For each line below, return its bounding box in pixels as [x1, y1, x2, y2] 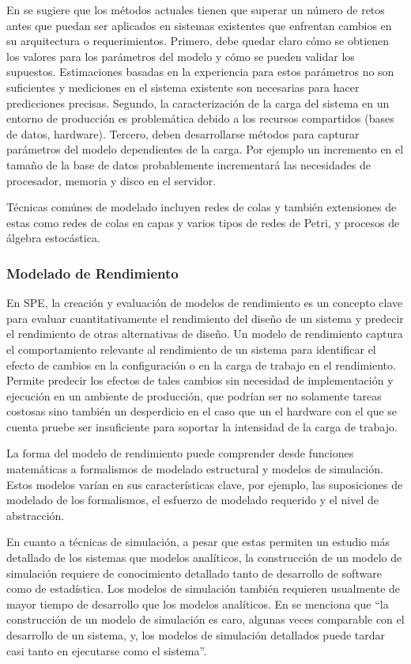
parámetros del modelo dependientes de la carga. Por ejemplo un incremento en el [6, 141, 404, 157]
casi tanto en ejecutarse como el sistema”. [6, 642, 207, 658]
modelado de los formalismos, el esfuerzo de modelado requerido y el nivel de [6, 491, 379, 508]
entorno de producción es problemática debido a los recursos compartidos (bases [6, 110, 394, 127]
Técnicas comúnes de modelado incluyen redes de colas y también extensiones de [6, 199, 397, 215]
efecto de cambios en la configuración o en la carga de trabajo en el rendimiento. [6, 356, 396, 373]
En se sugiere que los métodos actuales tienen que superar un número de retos [6, 2, 385, 17]
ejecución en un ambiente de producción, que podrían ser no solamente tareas [6, 387, 382, 404]
